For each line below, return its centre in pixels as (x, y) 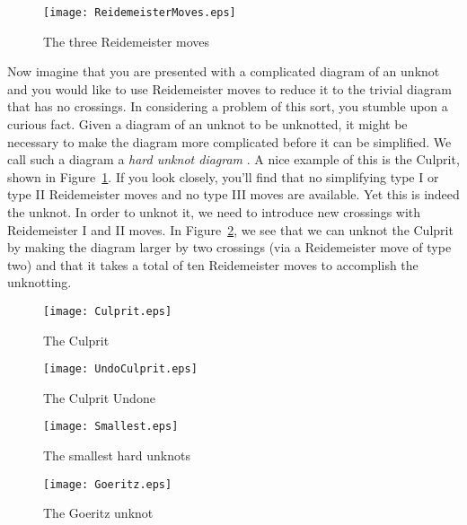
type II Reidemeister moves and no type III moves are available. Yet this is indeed (233, 194)
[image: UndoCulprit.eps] (120, 369)
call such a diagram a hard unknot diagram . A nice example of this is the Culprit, (233, 159)
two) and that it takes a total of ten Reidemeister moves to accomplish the (213, 264)
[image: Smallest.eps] (111, 427)
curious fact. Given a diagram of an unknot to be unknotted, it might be (207, 124)
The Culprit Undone (99, 397)
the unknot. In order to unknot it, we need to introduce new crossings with (214, 212)
